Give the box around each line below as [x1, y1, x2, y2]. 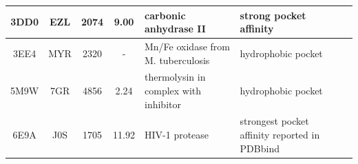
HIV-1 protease [145, 127, 209, 141]
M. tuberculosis [145, 52, 210, 67]
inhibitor [145, 96, 181, 111]
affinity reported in [240, 127, 320, 141]
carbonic [145, 8, 186, 22]
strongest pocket [240, 114, 309, 128]
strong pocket [240, 8, 306, 22]
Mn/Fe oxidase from [145, 39, 230, 53]
